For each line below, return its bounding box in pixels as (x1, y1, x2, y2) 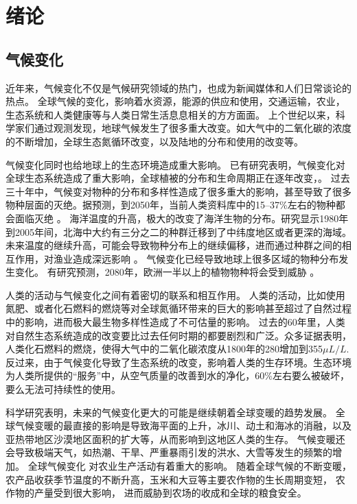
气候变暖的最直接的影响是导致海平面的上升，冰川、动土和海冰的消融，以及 (14, 418, 352, 433)
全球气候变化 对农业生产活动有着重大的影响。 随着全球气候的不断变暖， (27, 459, 352, 473)
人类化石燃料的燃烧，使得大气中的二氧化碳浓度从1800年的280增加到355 (5, 341, 323, 356)
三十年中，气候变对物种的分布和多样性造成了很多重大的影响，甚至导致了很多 (5, 184, 352, 198)
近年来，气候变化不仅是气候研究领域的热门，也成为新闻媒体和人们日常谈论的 (5, 80, 352, 95)
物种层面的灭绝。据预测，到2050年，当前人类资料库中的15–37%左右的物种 (5, 197, 336, 212)
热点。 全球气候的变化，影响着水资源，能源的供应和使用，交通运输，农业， (5, 94, 345, 108)
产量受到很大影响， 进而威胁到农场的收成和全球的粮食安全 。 (34, 485, 307, 500)
